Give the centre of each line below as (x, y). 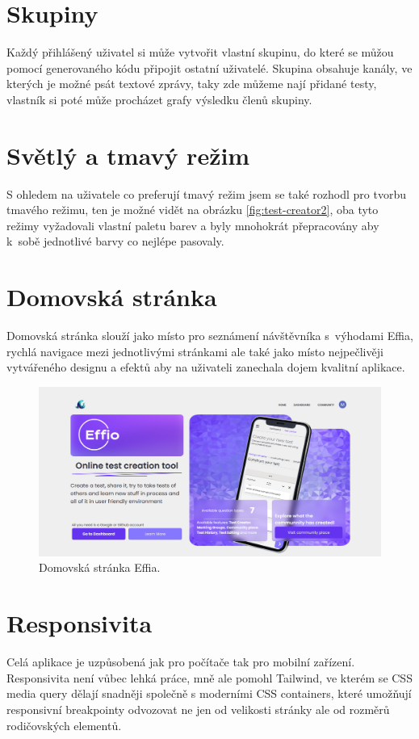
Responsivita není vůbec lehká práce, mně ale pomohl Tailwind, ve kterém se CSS (209, 677)
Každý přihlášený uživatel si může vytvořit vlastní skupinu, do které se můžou (200, 52)
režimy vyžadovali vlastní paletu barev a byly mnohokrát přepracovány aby (193, 225)
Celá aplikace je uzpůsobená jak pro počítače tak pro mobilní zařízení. (181, 662)
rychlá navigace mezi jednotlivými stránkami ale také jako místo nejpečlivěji (195, 351)
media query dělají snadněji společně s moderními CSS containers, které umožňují (209, 693)
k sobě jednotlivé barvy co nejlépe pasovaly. (115, 241)
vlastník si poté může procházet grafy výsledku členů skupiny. (159, 99)
